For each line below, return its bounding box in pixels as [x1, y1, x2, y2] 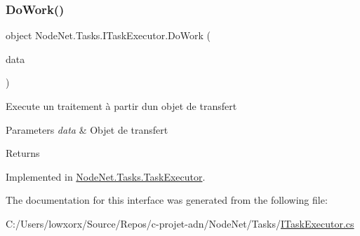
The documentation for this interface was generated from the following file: [6, 193, 328, 207]
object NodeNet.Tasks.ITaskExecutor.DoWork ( [6, 28, 211, 43]
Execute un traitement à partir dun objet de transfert [6, 99, 237, 113]
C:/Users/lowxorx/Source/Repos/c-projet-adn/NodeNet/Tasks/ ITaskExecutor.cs [6, 216, 354, 230]
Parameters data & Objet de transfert [6, 122, 168, 137]
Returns [6, 146, 40, 160]
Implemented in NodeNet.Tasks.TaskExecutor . [6, 169, 206, 183]
